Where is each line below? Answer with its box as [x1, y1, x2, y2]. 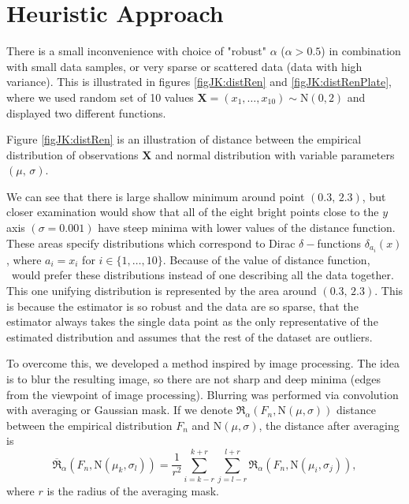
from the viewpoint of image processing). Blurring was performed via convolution [6, 386, 399, 402]
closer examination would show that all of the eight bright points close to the [6, 203, 379, 220]
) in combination [321, 43, 401, 59]
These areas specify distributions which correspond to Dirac [6, 234, 296, 251]
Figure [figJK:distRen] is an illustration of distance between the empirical [6, 131, 362, 147]
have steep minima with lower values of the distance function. [98, 219, 396, 236]
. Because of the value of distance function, [162, 251, 370, 267]
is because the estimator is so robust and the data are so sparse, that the [6, 297, 359, 314]
